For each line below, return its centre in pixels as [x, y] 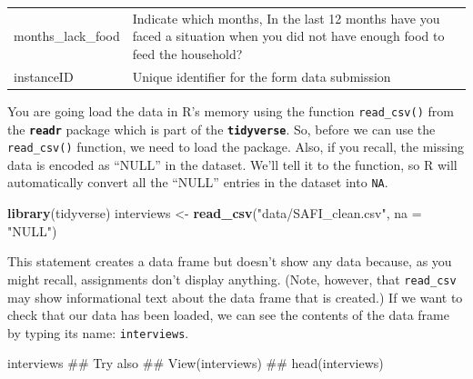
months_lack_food [67, 36]
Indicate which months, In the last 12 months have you [286, 18]
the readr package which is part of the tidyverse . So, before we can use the [221, 129]
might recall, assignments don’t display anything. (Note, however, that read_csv [232, 279]
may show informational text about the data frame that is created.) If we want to [235, 297]
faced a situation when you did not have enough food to [288, 36]
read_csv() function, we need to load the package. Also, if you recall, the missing [236, 147]
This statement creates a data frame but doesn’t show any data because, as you [230, 261]
